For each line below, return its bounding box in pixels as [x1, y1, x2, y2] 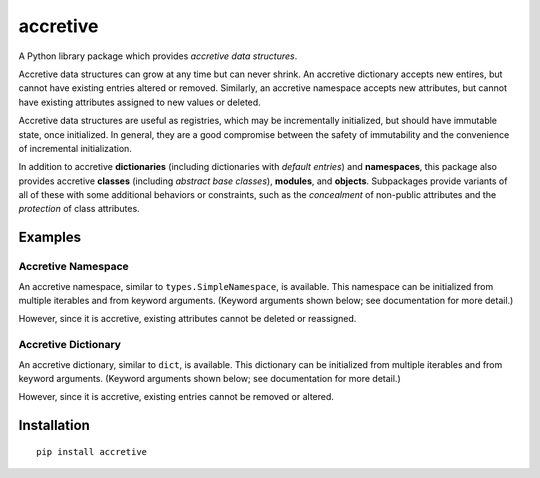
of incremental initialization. [18, 142, 132, 154]
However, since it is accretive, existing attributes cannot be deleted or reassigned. [18, 313, 357, 325]
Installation [18, 417, 90, 434]
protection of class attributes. [18, 203, 140, 215]
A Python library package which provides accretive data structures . [18, 50, 298, 62]
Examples [18, 229, 82, 246]
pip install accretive [36, 446, 148, 457]
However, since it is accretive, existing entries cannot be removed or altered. [18, 391, 335, 403]
